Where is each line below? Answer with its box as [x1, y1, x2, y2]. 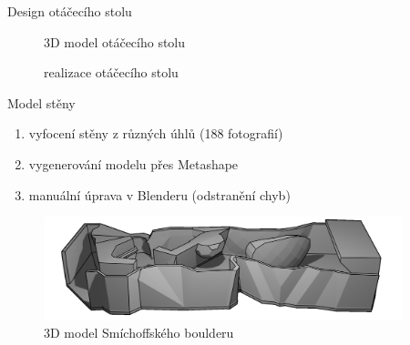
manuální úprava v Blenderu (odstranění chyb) [28, 185, 291, 204]
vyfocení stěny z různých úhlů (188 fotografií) [28, 124, 283, 143]
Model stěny [7, 93, 76, 112]
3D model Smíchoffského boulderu [44, 323, 234, 342]
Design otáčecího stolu [7, 2, 132, 20]
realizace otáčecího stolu [44, 63, 179, 82]
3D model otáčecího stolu [44, 32, 186, 51]
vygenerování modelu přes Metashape [28, 154, 239, 173]
